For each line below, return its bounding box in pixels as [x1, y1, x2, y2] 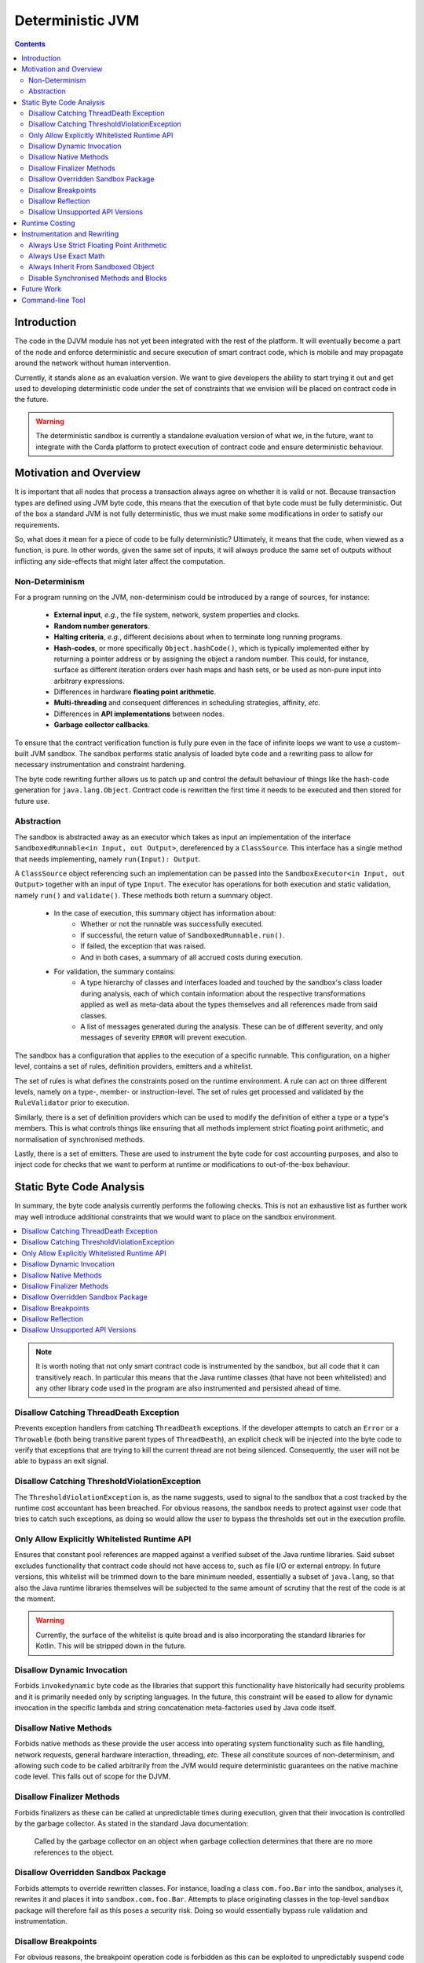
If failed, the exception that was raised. [80, 941, 207, 951]
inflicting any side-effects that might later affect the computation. [14, 556, 225, 565]
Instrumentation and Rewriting [21, 229, 119, 239]
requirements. [14, 520, 60, 529]
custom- [373, 738, 400, 748]
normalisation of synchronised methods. [14, 1135, 145, 1144]
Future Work [21, 284, 62, 294]
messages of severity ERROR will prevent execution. [80, 1033, 247, 1042]
